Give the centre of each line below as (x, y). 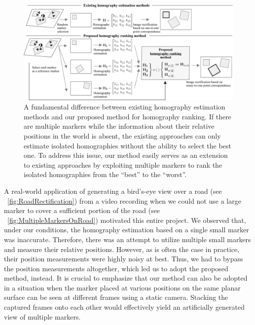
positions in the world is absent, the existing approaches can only (122, 135)
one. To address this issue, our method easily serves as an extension (126, 155)
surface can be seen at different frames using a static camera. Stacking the (116, 297)
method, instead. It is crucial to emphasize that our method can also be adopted (126, 278)
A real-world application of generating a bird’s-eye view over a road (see (113, 191)
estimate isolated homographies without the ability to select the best (127, 145)
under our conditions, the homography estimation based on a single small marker (127, 230)
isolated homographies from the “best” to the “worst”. (105, 174)
